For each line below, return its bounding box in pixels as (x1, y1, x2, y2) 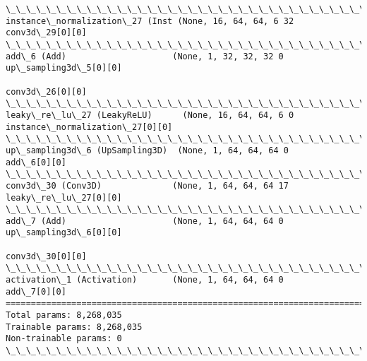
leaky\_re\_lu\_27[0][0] (6, 192, 122, 203)
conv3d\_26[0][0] (6, 86, 87, 97)
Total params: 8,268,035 (6, 310, 122, 321)
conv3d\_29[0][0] (6, 28, 87, 38)
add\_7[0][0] (6, 286, 66, 297)
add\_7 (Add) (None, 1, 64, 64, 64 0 (6, 215, 284, 226)
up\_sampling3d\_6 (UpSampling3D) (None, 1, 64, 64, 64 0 (6, 145, 289, 155)
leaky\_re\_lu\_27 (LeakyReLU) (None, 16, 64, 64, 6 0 (6, 110, 294, 120)
